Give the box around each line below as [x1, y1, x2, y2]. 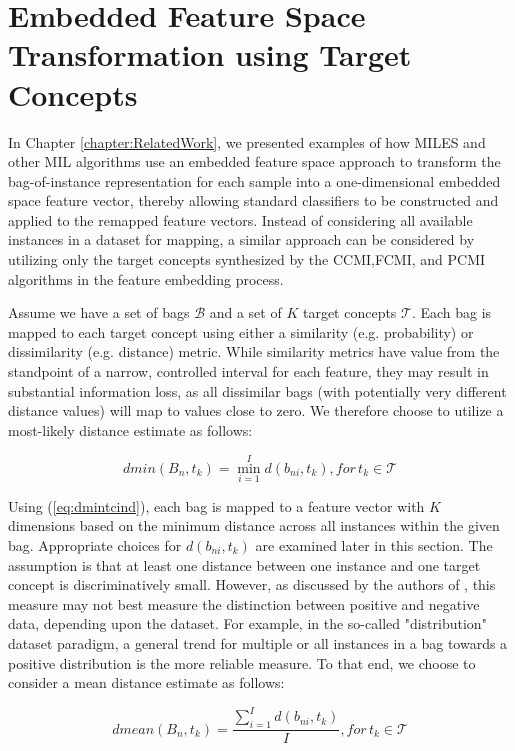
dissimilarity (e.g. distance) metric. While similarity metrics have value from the [8, 341, 500, 362]
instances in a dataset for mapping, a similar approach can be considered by [8, 229, 475, 250]
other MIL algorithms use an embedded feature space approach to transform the [8, 151, 501, 172]
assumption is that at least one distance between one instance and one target [8, 554, 481, 575]
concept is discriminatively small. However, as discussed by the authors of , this [8, 574, 496, 595]
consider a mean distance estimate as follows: [8, 672, 285, 693]
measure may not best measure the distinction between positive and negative [8, 593, 480, 614]
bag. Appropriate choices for [8, 535, 182, 556]
